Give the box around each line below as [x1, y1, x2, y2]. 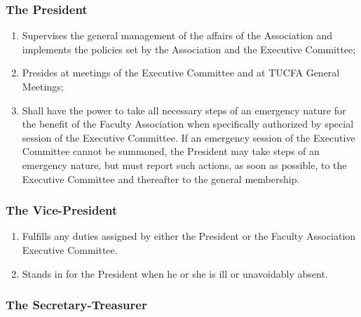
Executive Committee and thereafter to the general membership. [22, 171, 300, 186]
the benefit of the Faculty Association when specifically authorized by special [22, 116, 354, 131]
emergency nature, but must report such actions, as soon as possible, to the [22, 157, 347, 172]
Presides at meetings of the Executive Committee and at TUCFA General [22, 65, 340, 80]
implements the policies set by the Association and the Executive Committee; [22, 41, 356, 56]
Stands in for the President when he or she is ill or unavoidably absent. [22, 266, 328, 281]
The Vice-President [6, 201, 118, 219]
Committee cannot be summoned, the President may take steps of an [22, 144, 320, 158]
